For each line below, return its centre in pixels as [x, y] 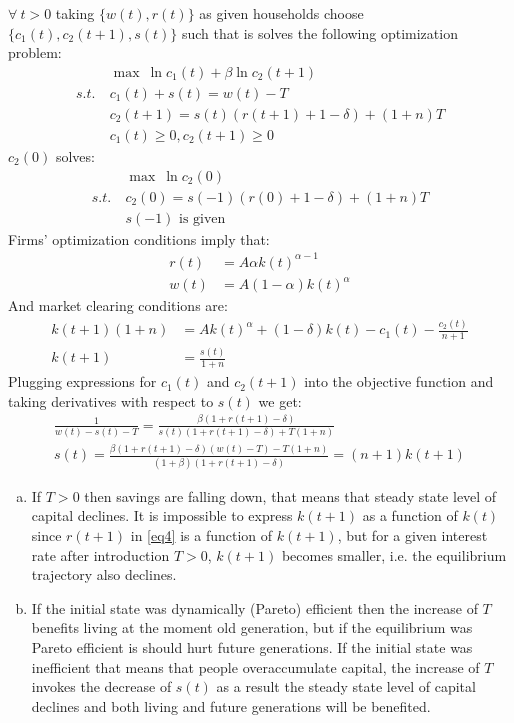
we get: [280, 400]
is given [202, 218]
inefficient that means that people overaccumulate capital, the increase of [255, 666]
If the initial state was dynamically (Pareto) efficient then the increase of [254, 607]
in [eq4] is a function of [201, 535]
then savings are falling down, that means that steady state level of [290, 495]
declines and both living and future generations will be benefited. [231, 705]
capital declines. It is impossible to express [162, 515]
